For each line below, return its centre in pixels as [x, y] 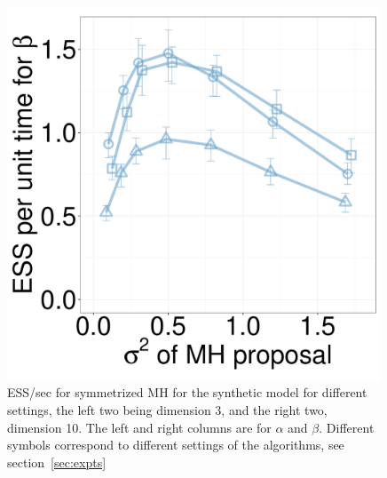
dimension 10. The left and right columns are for [139, 427]
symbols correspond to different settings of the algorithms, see [176, 445]
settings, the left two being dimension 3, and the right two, [167, 409]
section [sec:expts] [57, 462]
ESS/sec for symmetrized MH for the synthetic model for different [187, 392]
